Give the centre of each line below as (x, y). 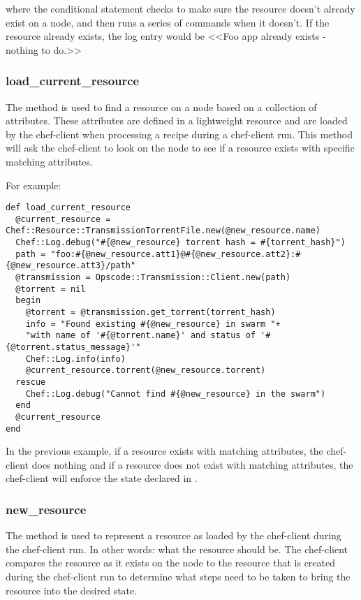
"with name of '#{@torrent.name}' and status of (140, 336)
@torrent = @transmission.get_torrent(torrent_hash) (150, 313)
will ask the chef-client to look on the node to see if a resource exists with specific (180, 148)
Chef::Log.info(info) (75, 359)
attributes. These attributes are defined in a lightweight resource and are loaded (177, 120)
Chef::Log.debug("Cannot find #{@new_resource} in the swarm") (176, 394)
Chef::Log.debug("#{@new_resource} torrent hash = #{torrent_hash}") (180, 243)
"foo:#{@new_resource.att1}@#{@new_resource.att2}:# (176, 254)
